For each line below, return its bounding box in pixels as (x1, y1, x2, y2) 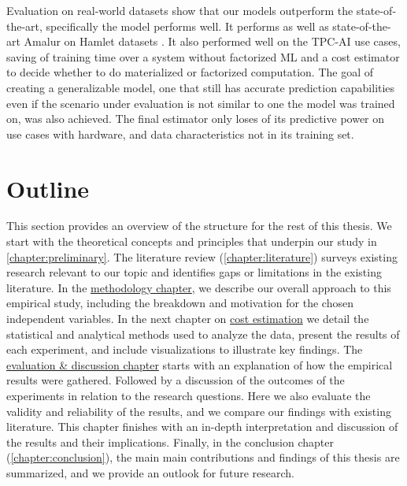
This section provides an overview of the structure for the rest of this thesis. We (6, 217, 392, 234)
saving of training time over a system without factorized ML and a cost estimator (6, 48, 400, 65)
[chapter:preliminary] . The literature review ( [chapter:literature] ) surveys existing (6, 248, 398, 265)
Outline (6, 172, 90, 204)
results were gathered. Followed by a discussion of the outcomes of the (6, 372, 345, 388)
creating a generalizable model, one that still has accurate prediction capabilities (6, 79, 395, 95)
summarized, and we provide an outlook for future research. (6, 464, 294, 480)
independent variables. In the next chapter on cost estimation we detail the (6, 310, 369, 327)
